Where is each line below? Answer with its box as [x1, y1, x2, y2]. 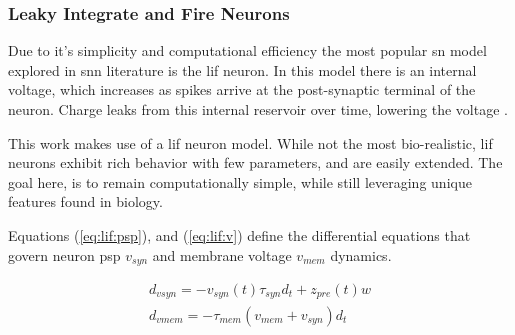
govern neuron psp [8, 244, 121, 265]
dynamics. [330, 244, 392, 265]
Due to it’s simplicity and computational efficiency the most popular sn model [8, 40, 487, 61]
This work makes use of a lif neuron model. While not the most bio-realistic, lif [8, 132, 493, 153]
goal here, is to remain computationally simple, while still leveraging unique [8, 171, 472, 192]
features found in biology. [8, 191, 163, 212]
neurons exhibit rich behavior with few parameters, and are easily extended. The [8, 152, 503, 173]
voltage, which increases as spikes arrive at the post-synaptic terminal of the [8, 79, 476, 100]
